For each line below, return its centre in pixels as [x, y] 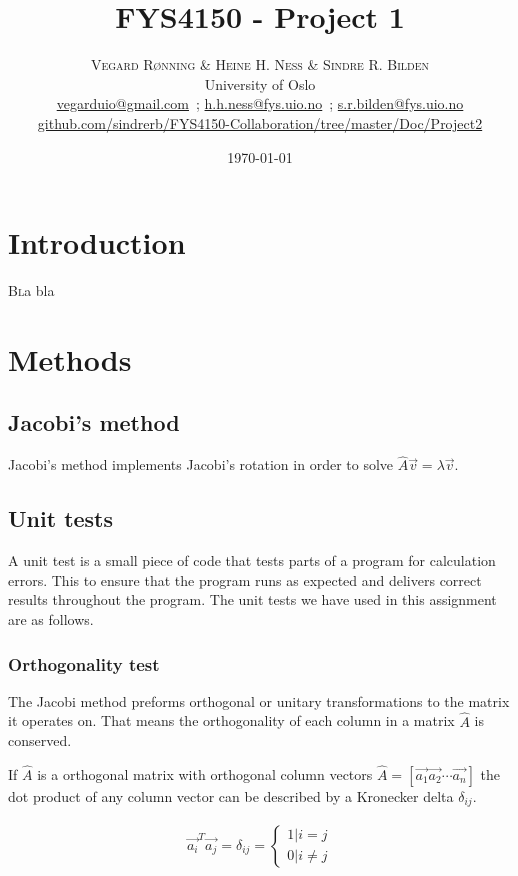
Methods [70, 358]
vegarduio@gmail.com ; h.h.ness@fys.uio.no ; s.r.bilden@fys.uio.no [260, 103]
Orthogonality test [84, 663]
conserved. [40, 740]
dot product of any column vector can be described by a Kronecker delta [231, 796]
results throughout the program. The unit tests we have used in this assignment [252, 599]
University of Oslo [260, 83]
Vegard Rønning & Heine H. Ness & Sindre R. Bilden [260, 64]
